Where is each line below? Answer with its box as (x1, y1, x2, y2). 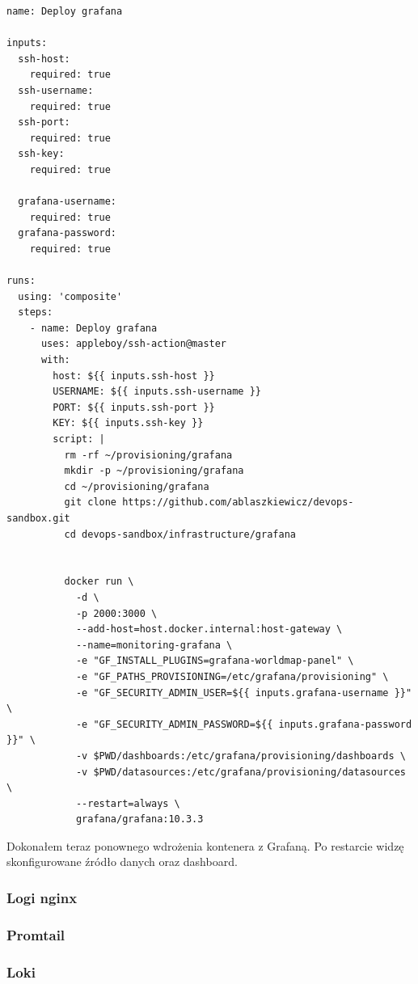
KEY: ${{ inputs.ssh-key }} (53, 417, 204, 429)
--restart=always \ (75, 797, 180, 809)
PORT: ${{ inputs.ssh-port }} (53, 401, 215, 413)
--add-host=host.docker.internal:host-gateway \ (75, 623, 343, 636)
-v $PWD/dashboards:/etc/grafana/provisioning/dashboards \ (75, 750, 406, 762)
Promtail (6, 924, 65, 944)
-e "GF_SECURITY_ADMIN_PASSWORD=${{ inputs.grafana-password (75, 718, 412, 730)
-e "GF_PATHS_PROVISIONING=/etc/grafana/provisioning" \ (75, 670, 389, 682)
